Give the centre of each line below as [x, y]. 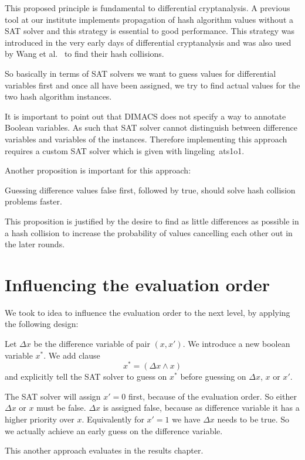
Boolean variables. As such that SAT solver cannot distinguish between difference [151, 127]
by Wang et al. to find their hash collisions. [84, 54]
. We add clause [72, 355]
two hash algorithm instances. [58, 96]
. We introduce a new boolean [236, 343]
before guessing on [213, 376]
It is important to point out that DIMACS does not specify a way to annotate [145, 116]
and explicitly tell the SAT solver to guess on [86, 376]
